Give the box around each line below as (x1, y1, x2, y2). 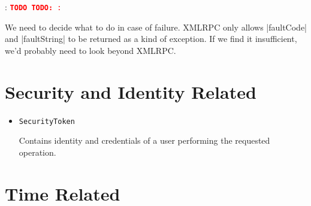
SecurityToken (19, 117, 75, 126)
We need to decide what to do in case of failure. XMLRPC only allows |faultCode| (5, 20, 307, 33)
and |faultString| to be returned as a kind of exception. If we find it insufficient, (5, 32, 297, 45)
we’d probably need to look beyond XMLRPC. (5, 44, 176, 56)
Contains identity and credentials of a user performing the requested (19, 134, 270, 147)
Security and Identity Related (5, 79, 256, 104)
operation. (19, 146, 56, 158)
